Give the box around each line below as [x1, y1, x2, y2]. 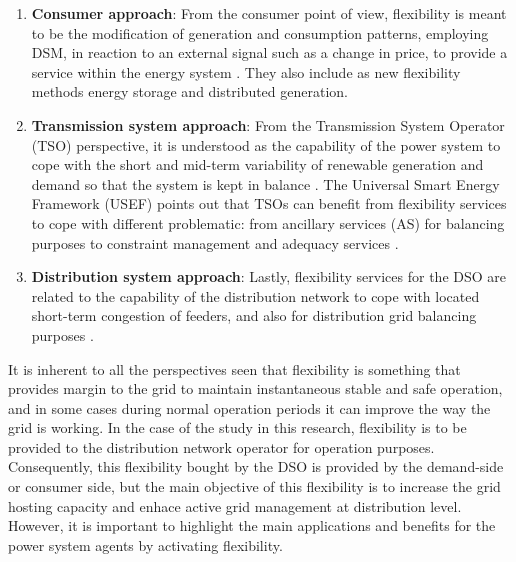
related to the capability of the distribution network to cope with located [31, 285, 480, 306]
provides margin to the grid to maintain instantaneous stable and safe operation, [8, 378, 503, 399]
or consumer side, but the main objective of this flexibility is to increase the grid [8, 476, 501, 497]
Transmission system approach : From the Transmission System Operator [31, 114, 505, 135]
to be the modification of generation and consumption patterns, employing [31, 22, 489, 43]
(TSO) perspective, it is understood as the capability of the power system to [31, 134, 501, 155]
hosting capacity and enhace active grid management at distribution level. [8, 495, 462, 516]
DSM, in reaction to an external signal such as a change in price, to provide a [31, 42, 508, 63]
